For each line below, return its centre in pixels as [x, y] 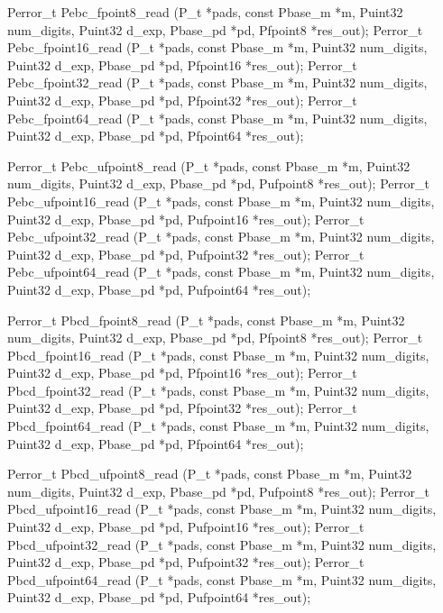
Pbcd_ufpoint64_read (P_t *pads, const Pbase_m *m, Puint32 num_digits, [222, 579]
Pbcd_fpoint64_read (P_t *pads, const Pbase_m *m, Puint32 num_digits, [218, 426]
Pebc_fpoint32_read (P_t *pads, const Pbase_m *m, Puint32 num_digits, [217, 82]
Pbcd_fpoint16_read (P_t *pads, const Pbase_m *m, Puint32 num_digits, [218, 355]
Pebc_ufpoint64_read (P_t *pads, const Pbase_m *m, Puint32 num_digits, [221, 272]
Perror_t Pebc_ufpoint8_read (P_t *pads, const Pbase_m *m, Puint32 [209, 165]
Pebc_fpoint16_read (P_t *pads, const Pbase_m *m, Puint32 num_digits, [217, 47]
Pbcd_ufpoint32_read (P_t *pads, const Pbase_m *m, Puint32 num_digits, [222, 544]
